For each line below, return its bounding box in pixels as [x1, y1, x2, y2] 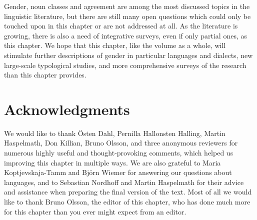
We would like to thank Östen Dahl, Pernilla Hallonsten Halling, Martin [4, 127, 225, 138]
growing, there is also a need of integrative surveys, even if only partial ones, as [4, 30, 247, 40]
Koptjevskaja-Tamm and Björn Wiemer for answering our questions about [4, 167, 232, 177]
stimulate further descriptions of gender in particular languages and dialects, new [4, 49, 253, 60]
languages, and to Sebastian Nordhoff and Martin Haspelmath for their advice [4, 176, 244, 187]
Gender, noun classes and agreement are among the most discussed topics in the [4, 1, 250, 11]
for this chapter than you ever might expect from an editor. [4, 206, 186, 216]
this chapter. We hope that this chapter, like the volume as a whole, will [4, 40, 226, 50]
